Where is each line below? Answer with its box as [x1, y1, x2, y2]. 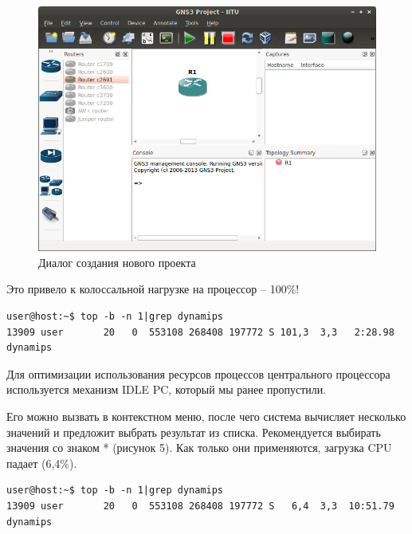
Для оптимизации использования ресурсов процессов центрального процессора [6, 365, 390, 382]
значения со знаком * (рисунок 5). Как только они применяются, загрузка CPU [6, 439, 392, 456]
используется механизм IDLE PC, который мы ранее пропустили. [6, 381, 327, 398]
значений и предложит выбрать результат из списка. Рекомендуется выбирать [6, 423, 381, 440]
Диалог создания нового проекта [38, 253, 196, 270]
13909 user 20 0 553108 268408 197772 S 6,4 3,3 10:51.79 [6, 500, 394, 512]
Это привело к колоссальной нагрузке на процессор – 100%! [6, 281, 300, 297]
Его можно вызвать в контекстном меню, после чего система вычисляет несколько [6, 408, 406, 425]
